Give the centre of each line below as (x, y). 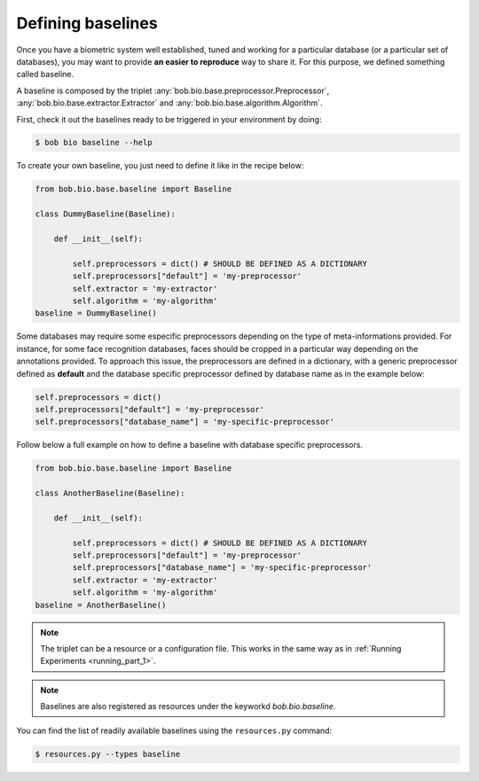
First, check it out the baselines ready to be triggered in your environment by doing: (169, 119)
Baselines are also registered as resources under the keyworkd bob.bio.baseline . (188, 707)
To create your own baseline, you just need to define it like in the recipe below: (160, 166)
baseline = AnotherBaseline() (101, 605)
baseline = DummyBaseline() (96, 313)
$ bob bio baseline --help (94, 143)
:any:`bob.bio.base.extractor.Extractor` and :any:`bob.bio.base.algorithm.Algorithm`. (169, 103)
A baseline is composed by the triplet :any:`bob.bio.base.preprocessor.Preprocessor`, (173, 90)
